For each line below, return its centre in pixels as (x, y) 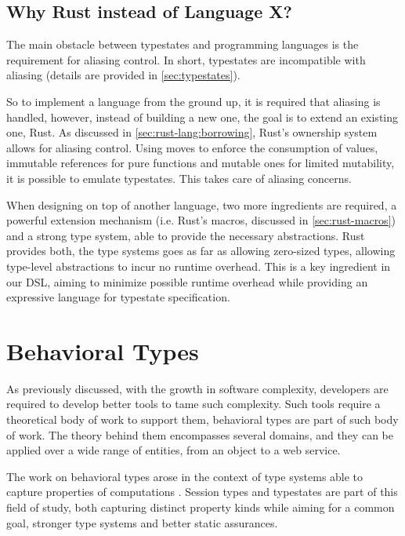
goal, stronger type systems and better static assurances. (142, 522)
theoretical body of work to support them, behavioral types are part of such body (202, 419)
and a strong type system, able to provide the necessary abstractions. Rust (186, 235)
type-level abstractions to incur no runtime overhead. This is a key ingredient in (199, 266)
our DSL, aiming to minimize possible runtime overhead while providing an (187, 281)
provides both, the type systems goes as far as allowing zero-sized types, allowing (201, 251)
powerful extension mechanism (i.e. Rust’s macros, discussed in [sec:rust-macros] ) (201, 220)
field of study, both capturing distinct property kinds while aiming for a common (201, 507)
